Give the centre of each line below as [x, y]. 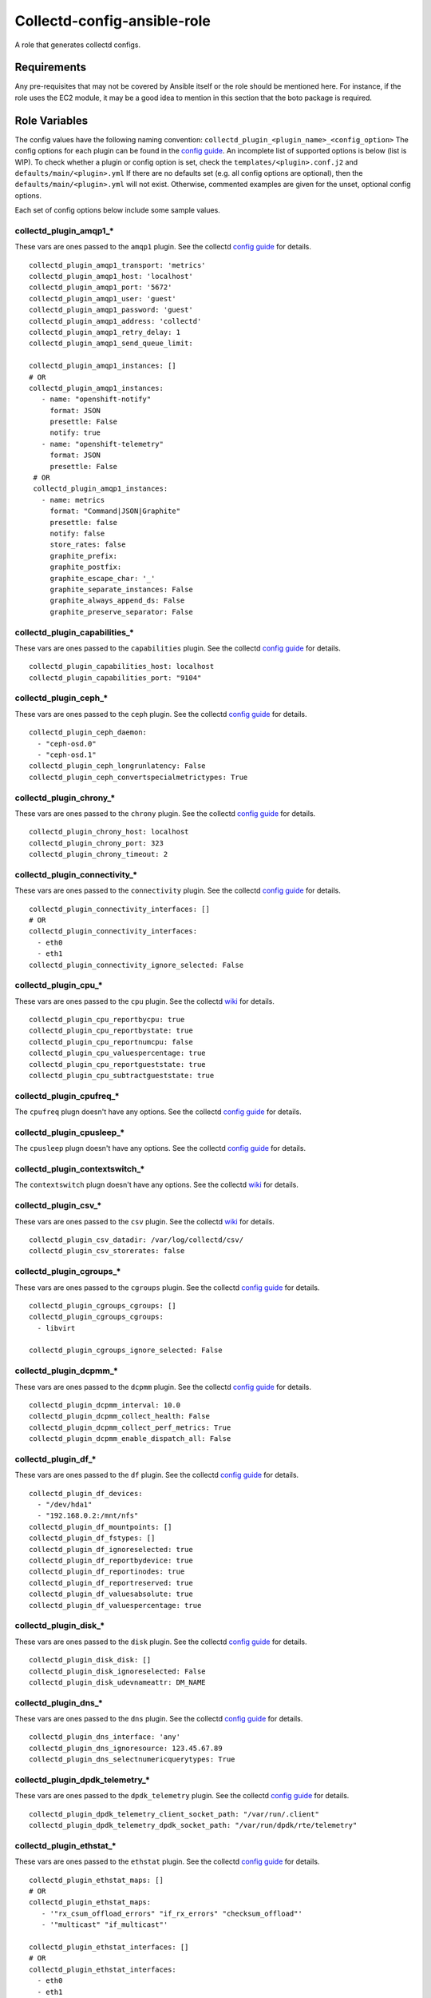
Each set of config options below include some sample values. [118, 210]
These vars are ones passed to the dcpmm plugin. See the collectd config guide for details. [163, 1387]
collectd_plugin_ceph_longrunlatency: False [118, 766]
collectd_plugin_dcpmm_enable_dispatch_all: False [130, 1439]
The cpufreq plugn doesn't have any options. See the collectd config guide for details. [158, 1112]
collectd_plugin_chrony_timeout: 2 [99, 854]
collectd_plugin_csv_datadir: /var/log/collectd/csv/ [136, 1240]
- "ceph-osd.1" [67, 754]
